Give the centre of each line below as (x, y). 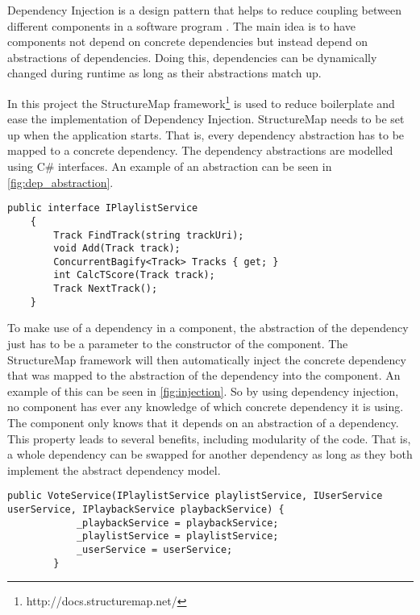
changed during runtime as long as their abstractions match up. (164, 73)
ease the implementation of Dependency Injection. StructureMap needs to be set (206, 119)
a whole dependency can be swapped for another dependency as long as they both (210, 454)
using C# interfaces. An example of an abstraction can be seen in (170, 166)
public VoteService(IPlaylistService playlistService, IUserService (195, 496)
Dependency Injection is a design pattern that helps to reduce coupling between (204, 10)
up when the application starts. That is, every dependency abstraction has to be (206, 134)
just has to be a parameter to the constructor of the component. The (178, 344)
